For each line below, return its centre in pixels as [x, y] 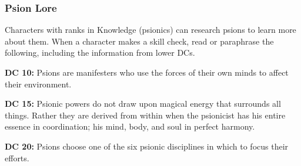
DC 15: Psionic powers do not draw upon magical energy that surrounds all [143, 104]
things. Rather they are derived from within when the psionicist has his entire [145, 115]
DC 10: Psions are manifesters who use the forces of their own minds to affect [147, 72]
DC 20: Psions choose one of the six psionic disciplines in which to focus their [147, 146]
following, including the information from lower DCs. [100, 52]
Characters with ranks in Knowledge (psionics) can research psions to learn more [150, 30]
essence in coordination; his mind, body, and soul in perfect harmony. [130, 126]
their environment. [38, 84]
